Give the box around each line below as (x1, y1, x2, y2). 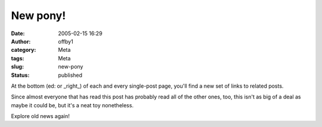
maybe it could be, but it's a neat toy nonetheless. (11, 101, 134, 109)
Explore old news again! (11, 113, 70, 120)
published (58, 72, 83, 79)
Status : (11, 72, 30, 79)
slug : (11, 63, 24, 70)
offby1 (58, 38, 74, 45)
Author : (11, 38, 31, 45)
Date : (11, 30, 25, 37)
